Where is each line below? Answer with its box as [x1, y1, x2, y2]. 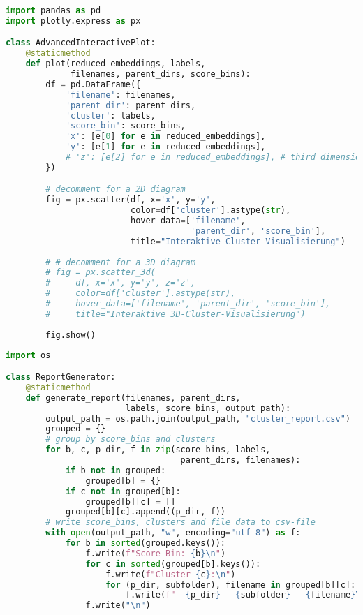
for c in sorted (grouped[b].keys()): [85, 558, 261, 569]
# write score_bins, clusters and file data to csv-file [45, 517, 316, 528]
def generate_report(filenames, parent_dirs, [25, 392, 241, 403]
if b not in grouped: [65, 465, 166, 475]
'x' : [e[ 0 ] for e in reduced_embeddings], [65, 131, 266, 142]
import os [6, 350, 51, 360]
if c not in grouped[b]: [65, 486, 181, 496]
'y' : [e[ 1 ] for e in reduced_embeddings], [65, 142, 266, 152]
